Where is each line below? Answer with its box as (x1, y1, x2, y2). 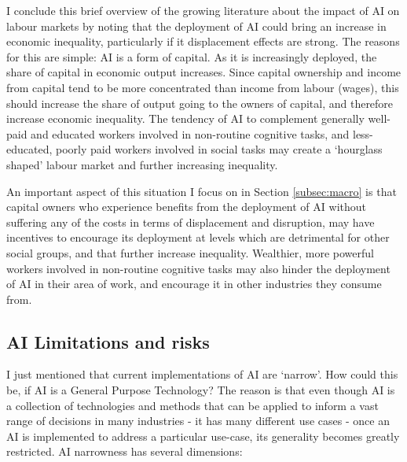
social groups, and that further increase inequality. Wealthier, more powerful (6, 244, 375, 261)
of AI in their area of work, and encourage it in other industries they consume (6, 275, 382, 292)
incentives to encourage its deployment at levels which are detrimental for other (6, 229, 390, 246)
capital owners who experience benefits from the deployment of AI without (6, 198, 366, 215)
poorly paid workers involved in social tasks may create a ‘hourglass (55, 141, 383, 157)
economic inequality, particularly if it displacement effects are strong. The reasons (6, 33, 400, 50)
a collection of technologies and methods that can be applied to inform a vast (6, 397, 379, 413)
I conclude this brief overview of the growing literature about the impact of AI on (6, 2, 400, 18)
